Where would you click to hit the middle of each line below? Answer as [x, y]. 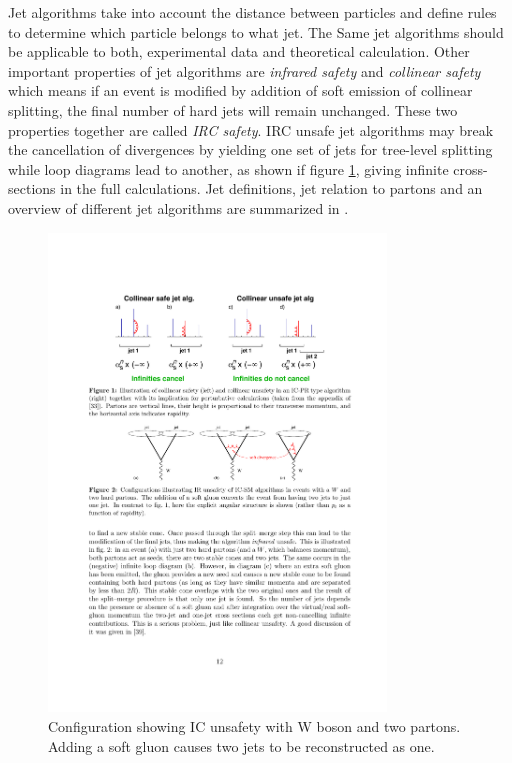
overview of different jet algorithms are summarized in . [178, 207]
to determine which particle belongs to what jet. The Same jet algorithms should [256, 31]
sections [32, 188]
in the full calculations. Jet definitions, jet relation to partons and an [271, 188]
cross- [470, 168]
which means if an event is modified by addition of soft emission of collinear [240, 90]
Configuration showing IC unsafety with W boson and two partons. [254, 726]
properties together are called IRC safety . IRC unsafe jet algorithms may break [251, 129]
